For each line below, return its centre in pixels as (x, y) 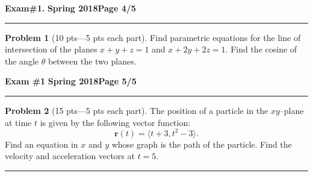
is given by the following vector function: (115, 122)
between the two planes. (92, 61)
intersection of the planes (51, 49)
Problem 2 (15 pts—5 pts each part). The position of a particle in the (137, 110)
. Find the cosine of (261, 49)
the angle (22, 61)
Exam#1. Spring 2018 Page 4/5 (70, 8)
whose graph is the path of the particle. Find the (202, 144)
